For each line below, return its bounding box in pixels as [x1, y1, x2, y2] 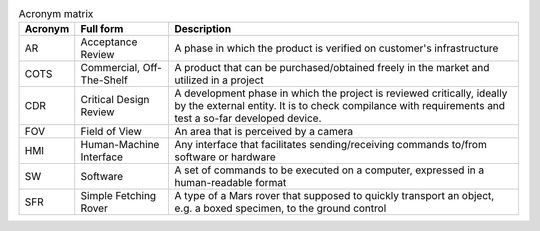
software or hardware [174, 150, 277, 164]
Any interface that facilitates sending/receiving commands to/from [174, 138, 487, 152]
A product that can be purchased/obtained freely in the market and [174, 61, 490, 75]
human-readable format [174, 176, 287, 190]
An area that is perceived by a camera [174, 125, 354, 139]
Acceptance [80, 35, 138, 49]
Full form [80, 22, 124, 36]
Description [174, 22, 232, 36]
